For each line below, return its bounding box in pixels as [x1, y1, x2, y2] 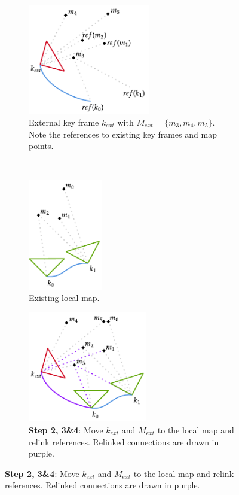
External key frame [29, 116, 99, 128]
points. [29, 139, 54, 152]
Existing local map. [29, 291, 100, 304]
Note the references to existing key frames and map [29, 127, 217, 140]
